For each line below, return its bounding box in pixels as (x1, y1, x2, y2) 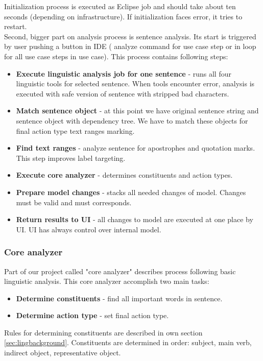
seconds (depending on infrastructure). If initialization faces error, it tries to (4, 11, 243, 21)
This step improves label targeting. (16, 152, 126, 163)
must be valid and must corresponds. (16, 197, 132, 207)
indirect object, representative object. (4, 347, 121, 358)
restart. (4, 21, 27, 32)
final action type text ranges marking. (16, 125, 135, 136)
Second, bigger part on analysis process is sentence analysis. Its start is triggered (4, 31, 256, 41)
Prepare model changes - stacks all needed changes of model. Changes (16, 186, 246, 197)
